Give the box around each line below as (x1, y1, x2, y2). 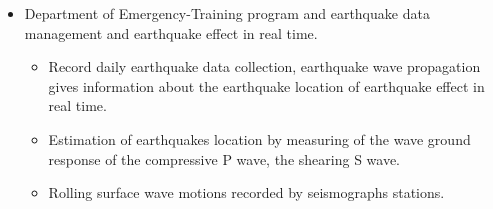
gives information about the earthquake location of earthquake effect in (48, 75, 485, 96)
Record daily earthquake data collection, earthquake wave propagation (48, 56, 481, 77)
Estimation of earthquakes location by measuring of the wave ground (48, 128, 471, 149)
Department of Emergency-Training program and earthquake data (24, 3, 430, 23)
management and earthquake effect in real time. (24, 22, 318, 43)
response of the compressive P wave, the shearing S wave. (48, 148, 401, 169)
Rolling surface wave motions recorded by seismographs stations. (48, 182, 445, 203)
